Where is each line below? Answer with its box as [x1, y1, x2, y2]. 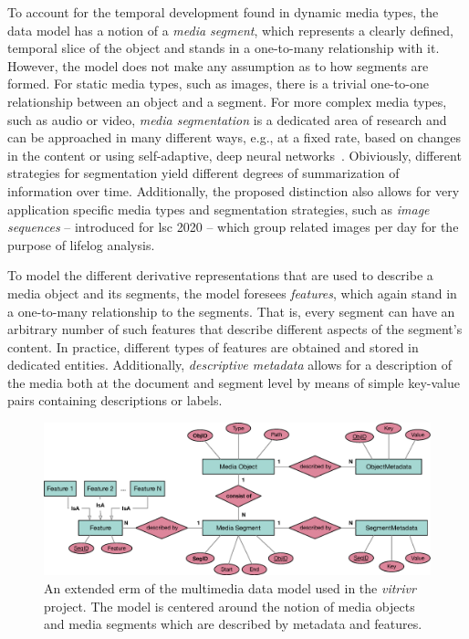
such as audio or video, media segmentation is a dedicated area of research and [7, 110, 447, 129]
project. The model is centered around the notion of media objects [44, 596, 415, 615]
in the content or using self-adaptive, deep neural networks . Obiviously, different [7, 145, 462, 164]
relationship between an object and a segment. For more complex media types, [7, 91, 447, 110]
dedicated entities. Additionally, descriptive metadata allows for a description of [7, 355, 452, 374]
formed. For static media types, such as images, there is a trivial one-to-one [7, 74, 429, 93]
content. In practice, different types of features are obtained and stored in [7, 337, 419, 356]
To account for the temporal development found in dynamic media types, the [7, 3, 439, 21]
